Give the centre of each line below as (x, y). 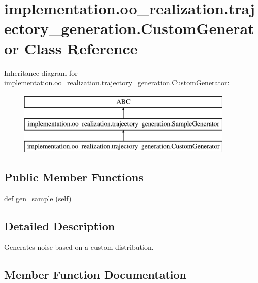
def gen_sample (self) (38, 198)
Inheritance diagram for (41, 72)
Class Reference (81, 48)
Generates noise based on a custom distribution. (79, 247)
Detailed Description (60, 225)
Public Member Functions (74, 177)
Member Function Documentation (95, 274)
